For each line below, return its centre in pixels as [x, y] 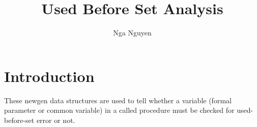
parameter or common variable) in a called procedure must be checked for [119, 110]
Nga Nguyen [132, 33]
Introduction [49, 76]
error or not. [56, 120]
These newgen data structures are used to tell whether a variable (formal [118, 100]
